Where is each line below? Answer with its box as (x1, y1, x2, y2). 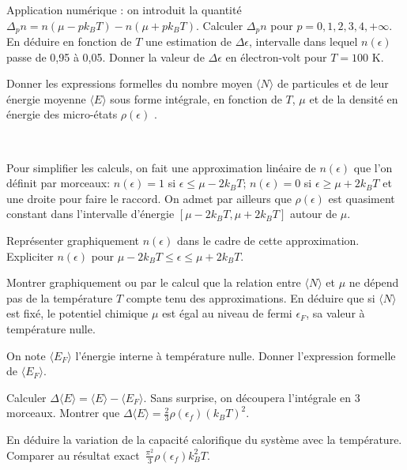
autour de (289, 205, 337, 222)
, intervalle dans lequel (249, 33, 358, 50)
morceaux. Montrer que (6, 404, 120, 421)
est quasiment (328, 190, 395, 206)
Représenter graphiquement (6, 231, 139, 248)
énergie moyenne (6, 90, 86, 107)
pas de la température (6, 289, 113, 306)
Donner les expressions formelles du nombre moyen (6, 75, 253, 92)
